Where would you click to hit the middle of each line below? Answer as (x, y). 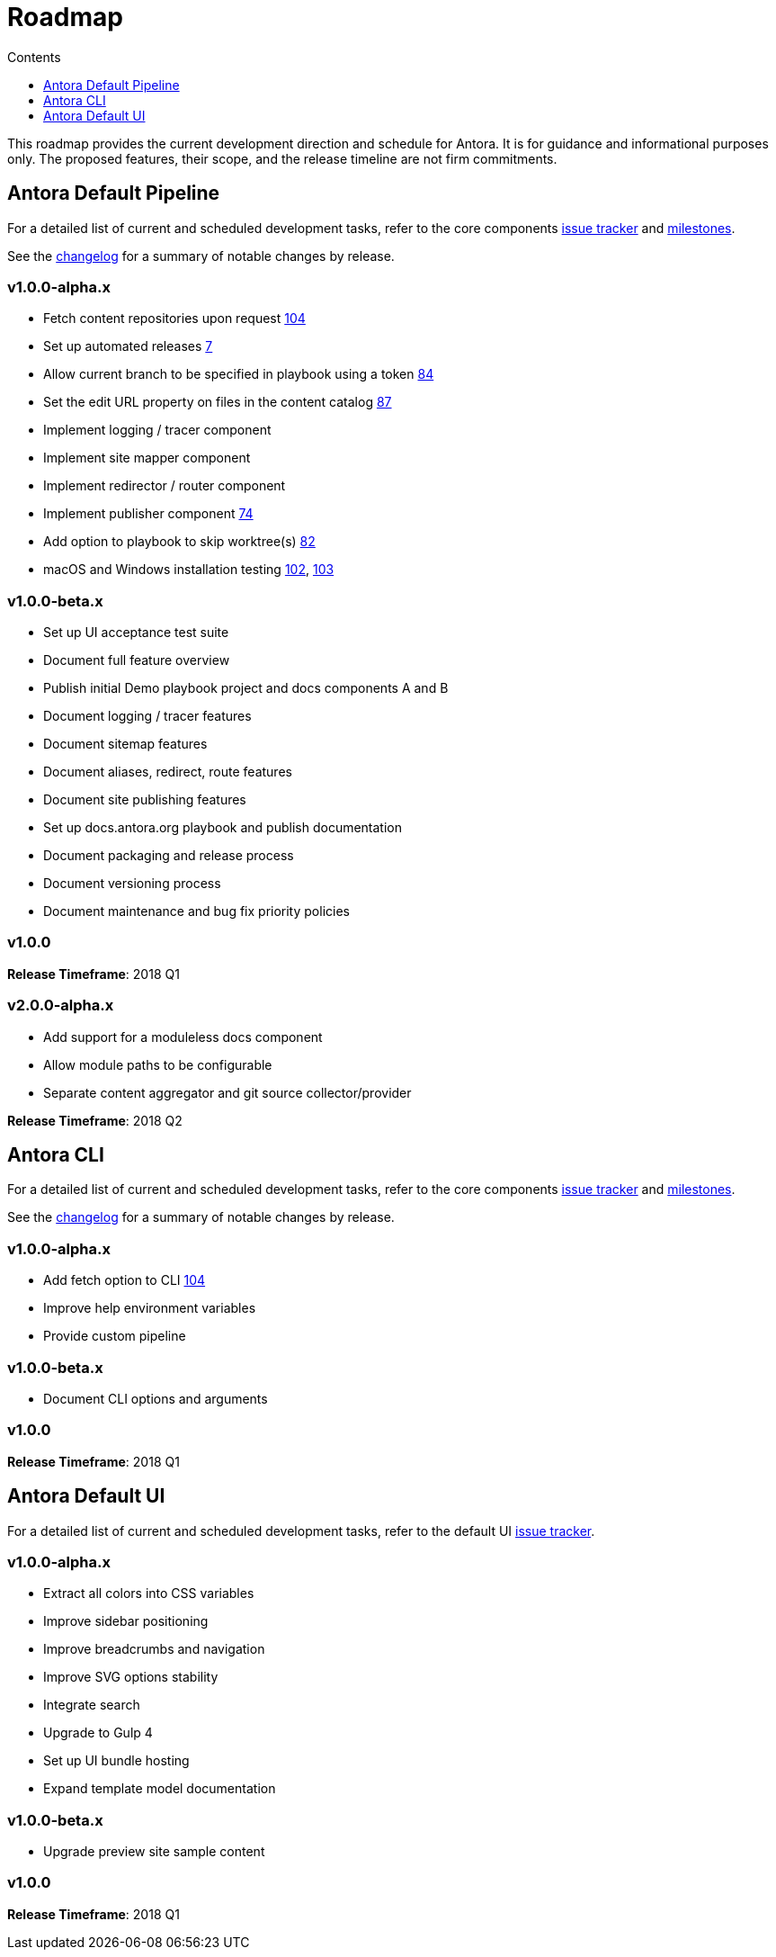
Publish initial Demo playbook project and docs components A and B (246, 688)
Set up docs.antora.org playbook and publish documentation (223, 828)
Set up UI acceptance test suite (136, 633)
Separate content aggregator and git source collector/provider (227, 1092)
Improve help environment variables (150, 1308)
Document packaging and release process (169, 856)
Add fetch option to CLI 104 (125, 1280)
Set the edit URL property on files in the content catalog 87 (218, 402)
